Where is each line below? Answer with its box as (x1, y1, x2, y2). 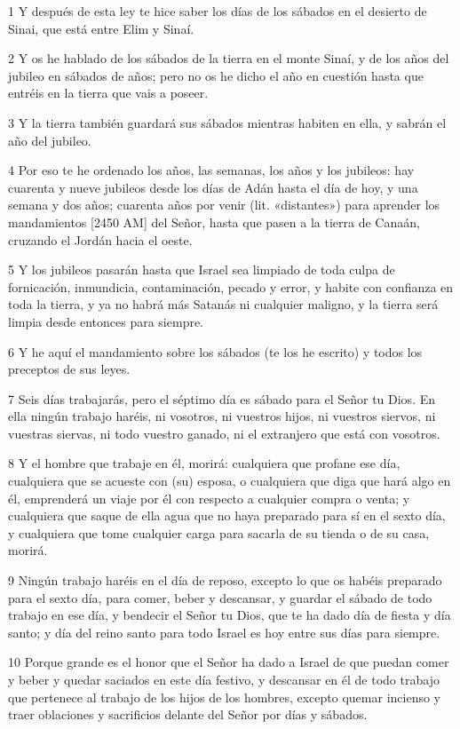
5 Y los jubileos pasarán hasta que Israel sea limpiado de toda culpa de (8, 260, 395, 279)
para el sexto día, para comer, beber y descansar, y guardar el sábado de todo (8, 588, 432, 606)
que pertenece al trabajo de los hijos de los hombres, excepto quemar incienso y (8, 687, 441, 706)
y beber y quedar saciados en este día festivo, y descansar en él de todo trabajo (8, 670, 440, 688)
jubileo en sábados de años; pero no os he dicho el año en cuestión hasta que (8, 66, 424, 84)
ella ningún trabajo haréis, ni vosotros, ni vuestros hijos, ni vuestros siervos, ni (8, 407, 436, 425)
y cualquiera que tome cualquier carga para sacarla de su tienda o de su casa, (8, 523, 430, 542)
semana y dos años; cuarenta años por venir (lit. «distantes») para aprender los (8, 195, 440, 214)
